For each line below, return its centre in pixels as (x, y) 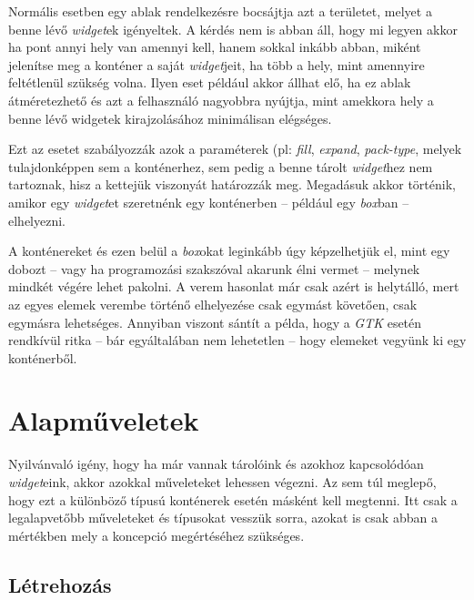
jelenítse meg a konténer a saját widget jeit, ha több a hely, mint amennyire (217, 64)
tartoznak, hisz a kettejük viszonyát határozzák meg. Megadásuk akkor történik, (232, 184)
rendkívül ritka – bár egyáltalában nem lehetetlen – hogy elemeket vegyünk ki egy (237, 340)
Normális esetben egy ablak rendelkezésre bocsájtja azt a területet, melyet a (220, 11)
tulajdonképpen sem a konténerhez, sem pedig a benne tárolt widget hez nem (221, 166)
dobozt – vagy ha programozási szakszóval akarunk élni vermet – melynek (214, 268)
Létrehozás (60, 584)
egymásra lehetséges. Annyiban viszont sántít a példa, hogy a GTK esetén (215, 322)
